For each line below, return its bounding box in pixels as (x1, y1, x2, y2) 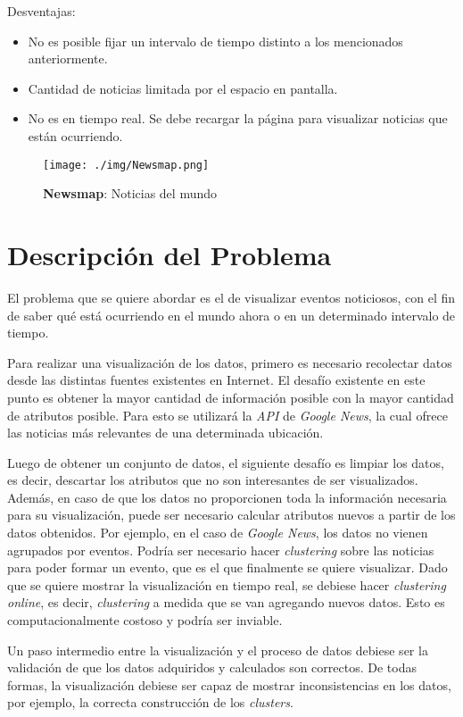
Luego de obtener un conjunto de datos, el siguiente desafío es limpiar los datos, (7, 453, 444, 471)
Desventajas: (7, 2, 76, 20)
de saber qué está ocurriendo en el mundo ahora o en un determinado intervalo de (7, 305, 456, 324)
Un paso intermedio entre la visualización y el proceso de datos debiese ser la (7, 640, 428, 659)
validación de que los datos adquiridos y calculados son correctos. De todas (7, 658, 417, 677)
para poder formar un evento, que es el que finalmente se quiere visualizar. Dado (7, 558, 448, 577)
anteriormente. (28, 49, 108, 68)
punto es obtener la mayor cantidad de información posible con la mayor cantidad (7, 388, 454, 406)
